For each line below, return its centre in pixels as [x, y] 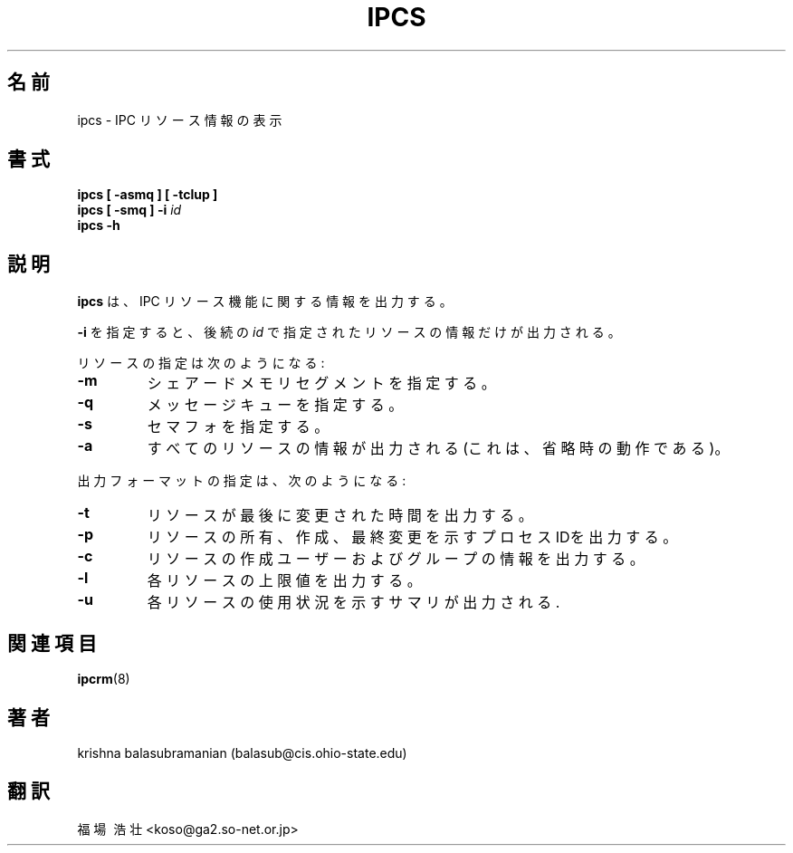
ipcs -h [99, 225]
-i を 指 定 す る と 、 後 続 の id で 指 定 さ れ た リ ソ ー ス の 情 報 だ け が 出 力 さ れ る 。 [349, 332]
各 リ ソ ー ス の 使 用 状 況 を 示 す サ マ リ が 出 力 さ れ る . [354, 603]
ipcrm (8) [104, 679]
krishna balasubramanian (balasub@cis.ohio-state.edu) [242, 752]
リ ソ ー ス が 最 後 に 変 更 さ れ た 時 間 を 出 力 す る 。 [340, 516]
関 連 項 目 [52, 643]
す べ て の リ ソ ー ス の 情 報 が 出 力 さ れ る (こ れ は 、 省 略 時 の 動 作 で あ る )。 [438, 449]
